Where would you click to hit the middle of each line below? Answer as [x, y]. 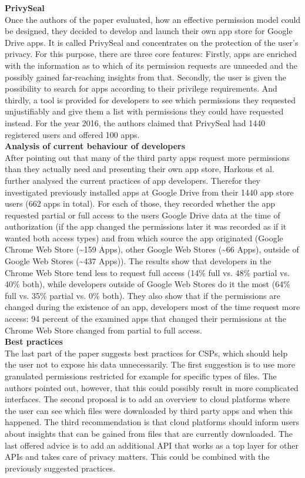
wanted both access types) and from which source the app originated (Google [144, 238]
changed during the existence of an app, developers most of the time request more [152, 307]
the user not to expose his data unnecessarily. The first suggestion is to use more [150, 364]
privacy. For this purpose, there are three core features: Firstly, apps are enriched [151, 54]
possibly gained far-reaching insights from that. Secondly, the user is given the [145, 77]
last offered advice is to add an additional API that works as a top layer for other [152, 445]
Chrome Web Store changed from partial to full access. [103, 330]
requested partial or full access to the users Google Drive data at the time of [143, 215]
